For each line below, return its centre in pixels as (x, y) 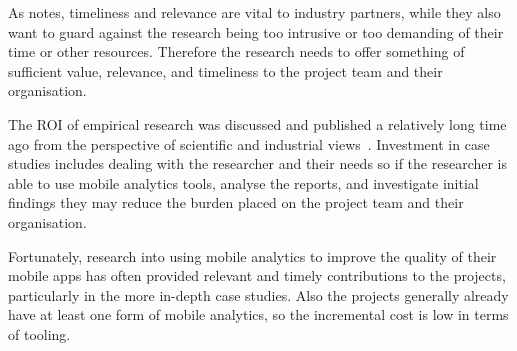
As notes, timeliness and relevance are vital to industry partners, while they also (254, 12)
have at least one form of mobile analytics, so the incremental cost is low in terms (258, 314)
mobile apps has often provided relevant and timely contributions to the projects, (257, 275)
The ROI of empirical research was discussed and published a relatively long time (257, 123)
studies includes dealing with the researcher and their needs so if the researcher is (258, 163)
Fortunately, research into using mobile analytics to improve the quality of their (252, 255)
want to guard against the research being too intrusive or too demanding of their (256, 31)
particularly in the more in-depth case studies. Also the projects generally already (258, 294)
